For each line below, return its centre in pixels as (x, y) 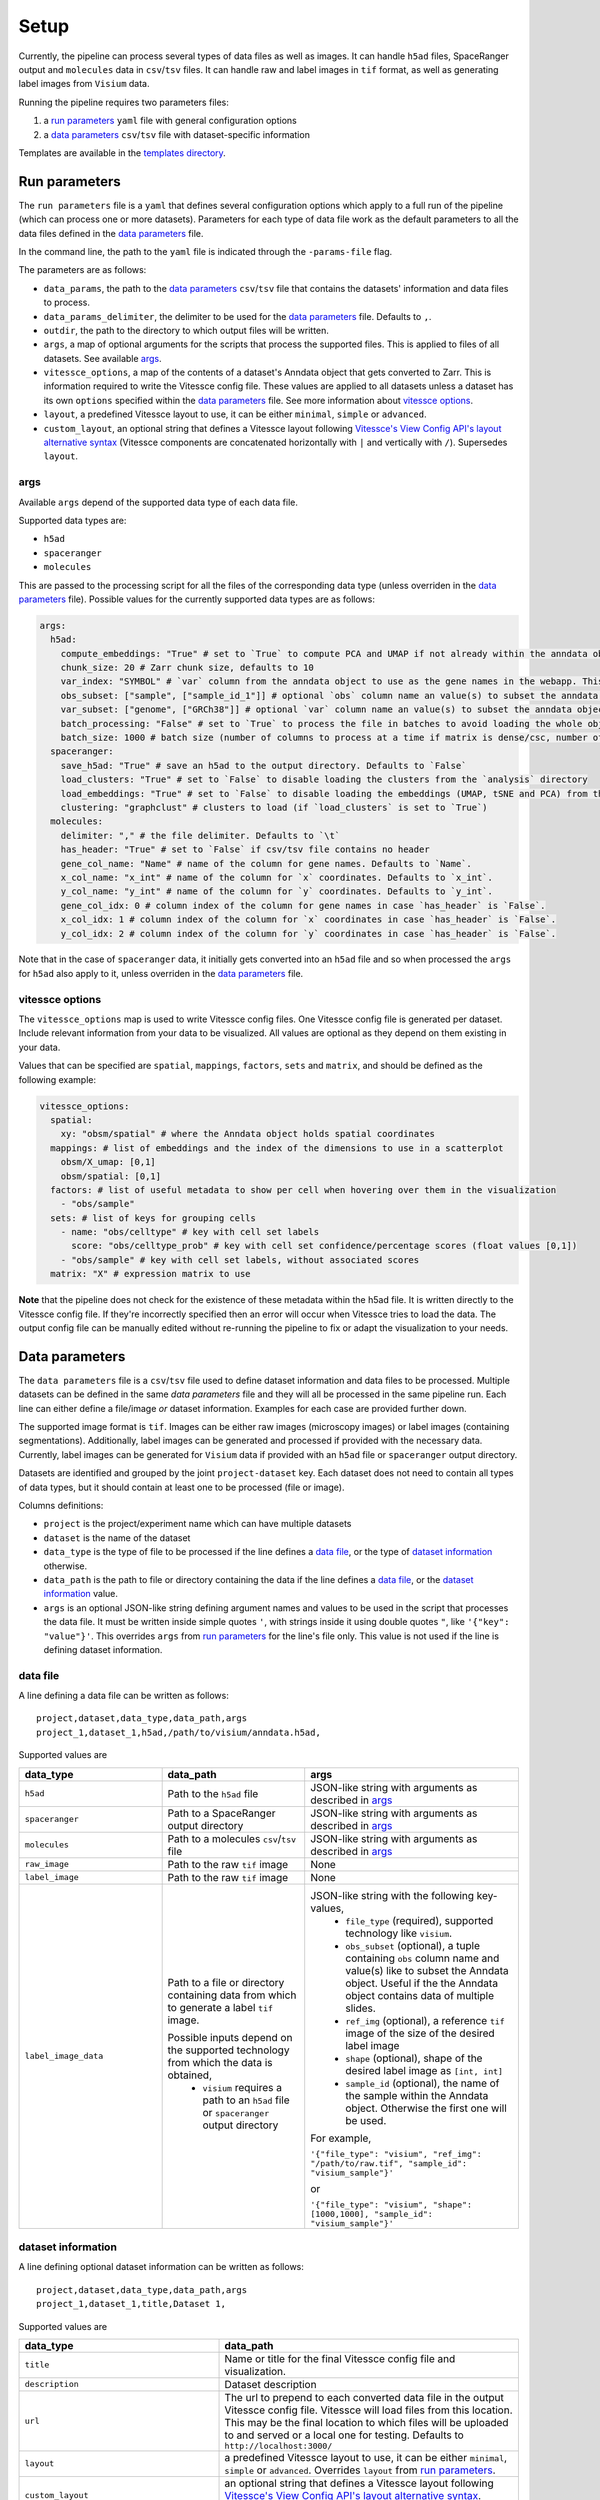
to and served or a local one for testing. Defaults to (344, 2435)
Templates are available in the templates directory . (122, 152)
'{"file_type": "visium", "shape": (391, 2204)
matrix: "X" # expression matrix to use (150, 1274)
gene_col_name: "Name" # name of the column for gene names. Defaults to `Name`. (266, 863)
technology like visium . (399, 1933)
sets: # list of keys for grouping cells (153, 1218)
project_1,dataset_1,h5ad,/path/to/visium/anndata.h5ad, (179, 1732)
